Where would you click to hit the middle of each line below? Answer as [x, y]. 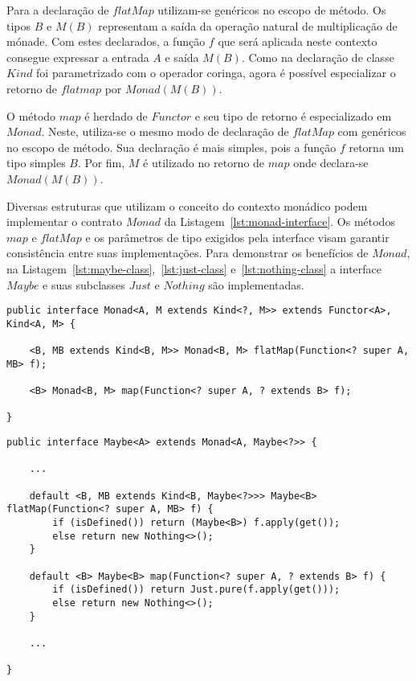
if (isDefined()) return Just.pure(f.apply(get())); [196, 590]
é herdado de [116, 115]
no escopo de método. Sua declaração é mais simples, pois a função [171, 147]
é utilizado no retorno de [204, 163]
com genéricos [372, 131]
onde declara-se [331, 163]
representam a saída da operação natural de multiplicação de [248, 25]
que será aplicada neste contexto [298, 41]
